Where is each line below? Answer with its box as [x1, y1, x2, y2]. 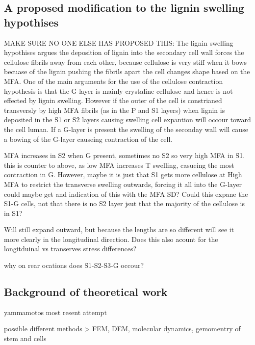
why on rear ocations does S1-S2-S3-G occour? [4, 260, 144, 270]
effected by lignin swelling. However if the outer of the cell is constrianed [4, 95, 222, 106]
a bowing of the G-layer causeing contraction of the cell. [4, 133, 173, 144]
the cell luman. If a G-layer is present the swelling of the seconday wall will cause [4, 124, 248, 134]
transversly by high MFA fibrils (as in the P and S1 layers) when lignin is [4, 105, 225, 115]
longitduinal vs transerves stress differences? [4, 243, 137, 254]
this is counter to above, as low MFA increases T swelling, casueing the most [4, 159, 234, 170]
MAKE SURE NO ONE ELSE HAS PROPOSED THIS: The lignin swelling [4, 37, 233, 48]
